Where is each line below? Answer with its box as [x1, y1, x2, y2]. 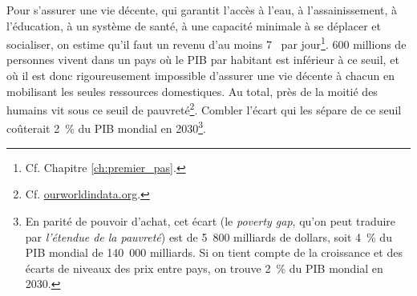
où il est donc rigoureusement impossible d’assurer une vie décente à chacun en [6, 67, 395, 84]
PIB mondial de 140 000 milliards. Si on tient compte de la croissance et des [25, 244, 403, 261]
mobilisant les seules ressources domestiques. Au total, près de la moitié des [6, 82, 378, 99]
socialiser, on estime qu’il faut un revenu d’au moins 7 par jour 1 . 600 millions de [6, 34, 407, 52]
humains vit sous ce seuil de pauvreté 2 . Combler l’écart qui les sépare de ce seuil [6, 99, 402, 118]
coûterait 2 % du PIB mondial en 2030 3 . [6, 118, 206, 137]
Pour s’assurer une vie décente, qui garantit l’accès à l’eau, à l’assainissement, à [6, 2, 398, 18]
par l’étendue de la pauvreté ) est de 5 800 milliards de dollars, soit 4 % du [25, 228, 392, 245]
